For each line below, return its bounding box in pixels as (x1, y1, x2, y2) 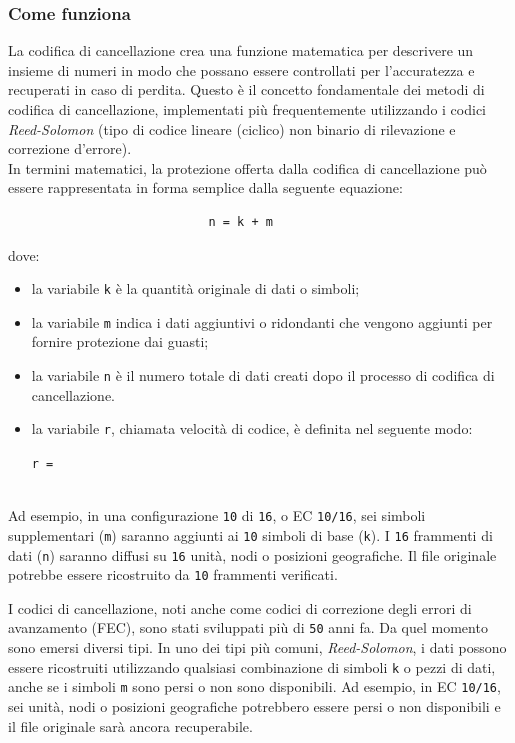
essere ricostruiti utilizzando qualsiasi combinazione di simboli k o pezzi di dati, (8, 656, 496, 677)
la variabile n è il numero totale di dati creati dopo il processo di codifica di (31, 365, 495, 386)
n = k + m (208, 214, 273, 229)
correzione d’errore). (8, 138, 132, 159)
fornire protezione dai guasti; (31, 331, 209, 352)
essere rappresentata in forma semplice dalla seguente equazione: (8, 177, 403, 198)
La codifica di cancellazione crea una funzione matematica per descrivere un (8, 40, 474, 61)
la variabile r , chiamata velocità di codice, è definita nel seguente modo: (31, 418, 473, 439)
